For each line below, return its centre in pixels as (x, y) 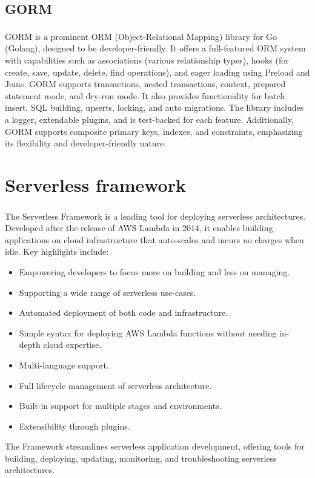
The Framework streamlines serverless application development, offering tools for (155, 446)
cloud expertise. (72, 345)
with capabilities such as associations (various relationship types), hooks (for (147, 60)
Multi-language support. (64, 365)
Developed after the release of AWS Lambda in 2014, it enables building (139, 228)
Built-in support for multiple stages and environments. (120, 406)
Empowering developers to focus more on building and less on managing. (154, 271)
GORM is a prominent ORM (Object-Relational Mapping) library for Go (141, 36)
